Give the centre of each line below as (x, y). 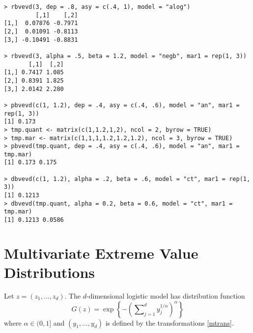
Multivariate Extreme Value (101, 253)
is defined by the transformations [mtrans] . (169, 322)
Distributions (49, 272)
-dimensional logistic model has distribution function (166, 296)
